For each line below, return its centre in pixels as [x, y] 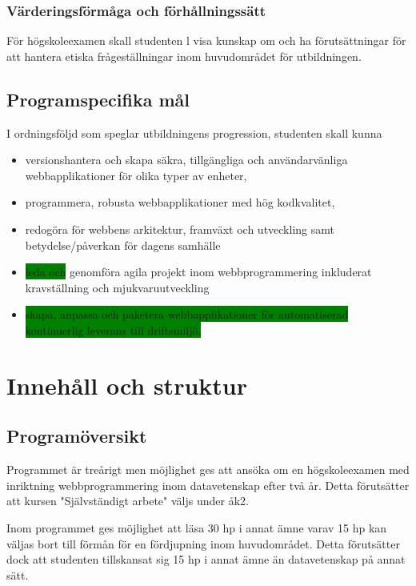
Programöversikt [77, 436]
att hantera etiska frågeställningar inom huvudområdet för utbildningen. [184, 56]
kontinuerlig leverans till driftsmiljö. [113, 329]
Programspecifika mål [98, 99]
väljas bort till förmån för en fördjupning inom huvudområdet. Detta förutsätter [203, 543]
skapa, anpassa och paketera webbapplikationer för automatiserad [187, 314]
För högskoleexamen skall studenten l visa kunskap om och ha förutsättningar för [206, 40]
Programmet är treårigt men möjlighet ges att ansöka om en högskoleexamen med [208, 470]
